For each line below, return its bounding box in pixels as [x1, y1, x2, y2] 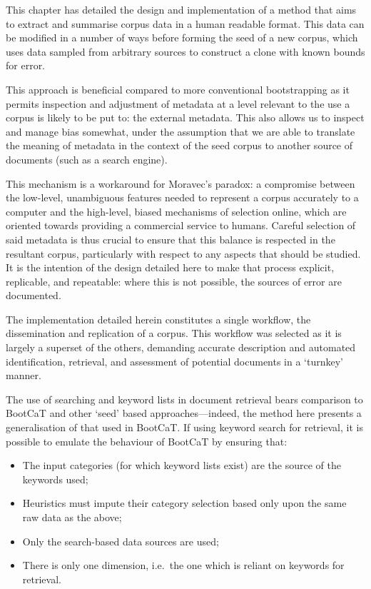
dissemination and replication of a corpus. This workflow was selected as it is [6, 326, 342, 341]
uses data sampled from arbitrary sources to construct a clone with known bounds [6, 44, 365, 59]
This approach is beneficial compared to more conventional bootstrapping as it [6, 81, 350, 96]
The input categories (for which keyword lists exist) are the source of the [22, 458, 342, 473]
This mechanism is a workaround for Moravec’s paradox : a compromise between [6, 176, 355, 191]
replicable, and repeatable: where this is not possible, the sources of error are [6, 273, 342, 288]
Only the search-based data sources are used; [22, 533, 219, 548]
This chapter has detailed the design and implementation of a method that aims [6, 2, 357, 16]
